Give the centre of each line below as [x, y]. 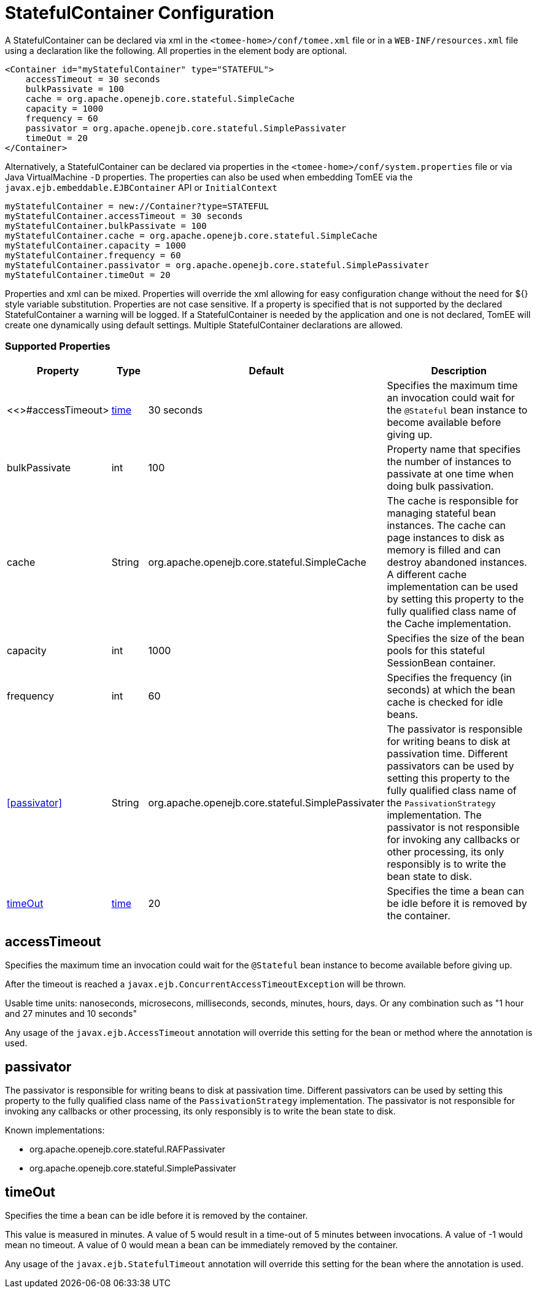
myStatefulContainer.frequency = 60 [93, 255]
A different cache [427, 574]
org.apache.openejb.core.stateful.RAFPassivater [127, 1149]
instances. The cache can [446, 525]
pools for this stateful [436, 650]
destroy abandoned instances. [457, 562]
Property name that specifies [454, 449]
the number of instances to [449, 461]
